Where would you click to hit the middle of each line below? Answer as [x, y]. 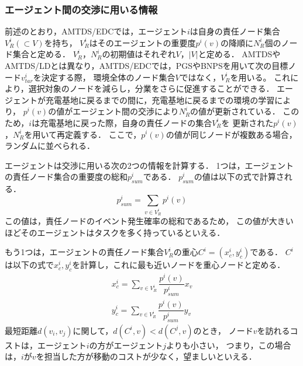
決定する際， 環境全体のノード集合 [108, 77]
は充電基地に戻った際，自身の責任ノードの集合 [122, 122]
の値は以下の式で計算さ [239, 177]
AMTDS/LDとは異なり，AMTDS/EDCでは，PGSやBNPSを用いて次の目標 [147, 65]
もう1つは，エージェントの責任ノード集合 [85, 252]
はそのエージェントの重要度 [142, 42]
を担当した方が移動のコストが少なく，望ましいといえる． [146, 356]
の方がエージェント [126, 345]
